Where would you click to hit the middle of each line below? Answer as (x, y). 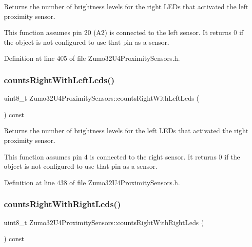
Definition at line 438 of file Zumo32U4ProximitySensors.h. (92, 182)
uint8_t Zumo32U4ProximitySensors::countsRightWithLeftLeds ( (102, 98)
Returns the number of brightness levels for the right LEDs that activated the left (126, 6)
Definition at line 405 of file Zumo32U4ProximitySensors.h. (92, 58)
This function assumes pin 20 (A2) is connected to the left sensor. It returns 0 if (124, 32)
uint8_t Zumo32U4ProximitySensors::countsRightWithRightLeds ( (104, 222)
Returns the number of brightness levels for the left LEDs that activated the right (126, 131)
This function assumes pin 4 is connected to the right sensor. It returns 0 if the (122, 156)
